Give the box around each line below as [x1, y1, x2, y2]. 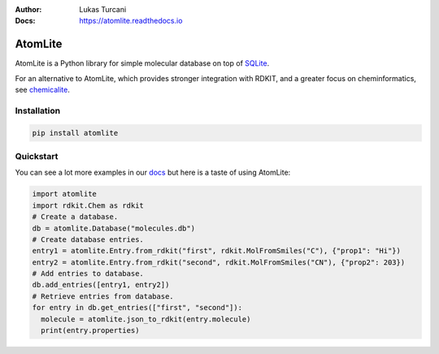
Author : [15, 5, 42, 14]
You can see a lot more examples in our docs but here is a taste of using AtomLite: [15, 167, 291, 178]
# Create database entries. [32, 235, 144, 244]
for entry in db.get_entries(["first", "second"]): [32, 303, 243, 313]
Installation [15, 105, 61, 116]
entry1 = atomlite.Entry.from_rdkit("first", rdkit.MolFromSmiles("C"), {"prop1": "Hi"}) [32, 246, 402, 256]
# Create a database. [32, 212, 119, 222]
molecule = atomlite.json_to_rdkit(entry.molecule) [41, 314, 251, 324]
